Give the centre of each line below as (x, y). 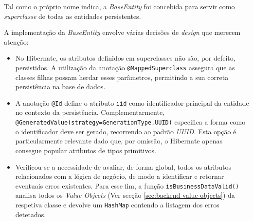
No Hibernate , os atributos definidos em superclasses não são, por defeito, (125, 58)
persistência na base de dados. (60, 87)
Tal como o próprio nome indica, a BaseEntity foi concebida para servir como (119, 6)
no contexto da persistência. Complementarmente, (90, 112)
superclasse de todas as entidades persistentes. (72, 16)
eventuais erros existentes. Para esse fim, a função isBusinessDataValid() (127, 185)
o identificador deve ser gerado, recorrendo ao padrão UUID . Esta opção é (126, 131)
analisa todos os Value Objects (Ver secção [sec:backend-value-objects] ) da (125, 195)
